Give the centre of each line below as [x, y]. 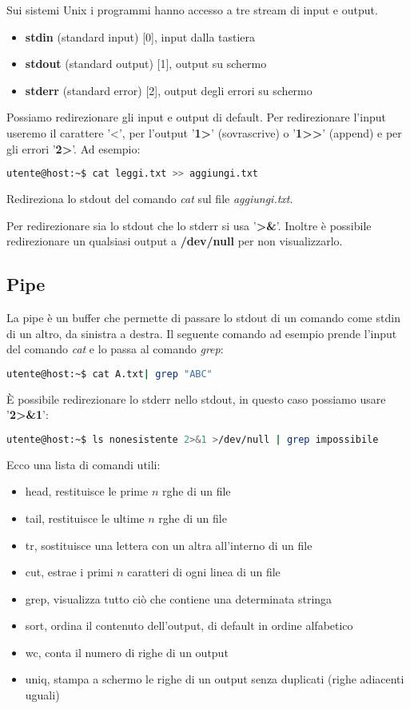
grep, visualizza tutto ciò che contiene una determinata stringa [179, 598]
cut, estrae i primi [69, 572]
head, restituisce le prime [87, 491]
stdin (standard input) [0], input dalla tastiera [140, 36]
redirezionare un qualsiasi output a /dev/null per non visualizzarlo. [175, 241]
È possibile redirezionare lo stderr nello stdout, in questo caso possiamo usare [196, 398]
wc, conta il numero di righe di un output [127, 652]
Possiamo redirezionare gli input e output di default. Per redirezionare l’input [196, 117]
